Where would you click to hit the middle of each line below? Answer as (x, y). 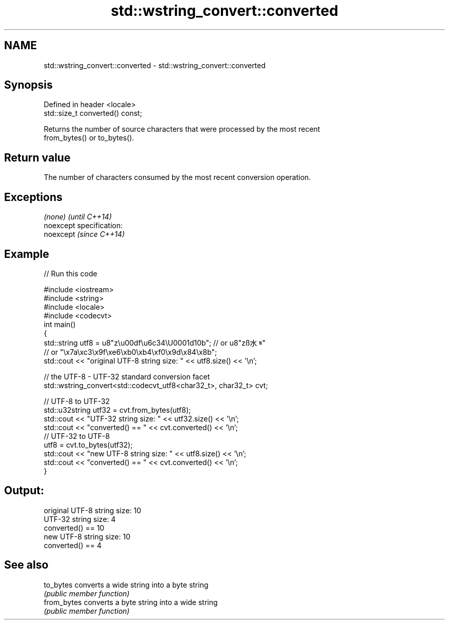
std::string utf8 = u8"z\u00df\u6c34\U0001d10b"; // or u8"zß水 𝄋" (155, 343)
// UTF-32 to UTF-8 (77, 436)
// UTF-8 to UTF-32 (77, 401)
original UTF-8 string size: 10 (93, 510)
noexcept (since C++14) (84, 234)
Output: (24, 491)
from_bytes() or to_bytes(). (89, 138)
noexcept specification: (83, 226)
